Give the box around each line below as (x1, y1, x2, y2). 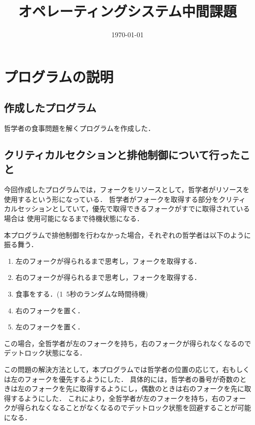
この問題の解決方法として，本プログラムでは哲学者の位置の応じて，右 (4, 364, 229, 375)
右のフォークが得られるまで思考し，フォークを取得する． (15, 272, 201, 282)
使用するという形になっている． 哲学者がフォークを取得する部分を (4, 194, 219, 204)
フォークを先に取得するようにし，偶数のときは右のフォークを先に (31, 383, 244, 394)
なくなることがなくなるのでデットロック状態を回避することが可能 (38, 402, 251, 413)
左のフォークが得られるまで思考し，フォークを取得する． (15, 255, 201, 266)
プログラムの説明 (4, 66, 114, 86)
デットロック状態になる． (4, 348, 86, 358)
